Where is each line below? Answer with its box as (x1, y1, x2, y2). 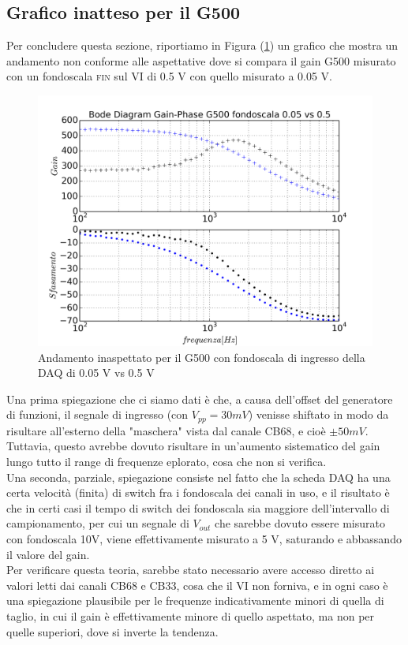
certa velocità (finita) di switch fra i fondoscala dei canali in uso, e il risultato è (6, 484, 390, 501)
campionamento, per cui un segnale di (6, 515, 189, 531)
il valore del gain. (6, 546, 90, 562)
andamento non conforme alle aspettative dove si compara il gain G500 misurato (6, 52, 396, 69)
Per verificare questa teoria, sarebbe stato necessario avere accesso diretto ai (6, 561, 375, 578)
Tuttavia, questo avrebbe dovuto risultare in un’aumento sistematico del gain (6, 438, 380, 454)
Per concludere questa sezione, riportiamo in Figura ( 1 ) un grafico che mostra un (6, 37, 398, 54)
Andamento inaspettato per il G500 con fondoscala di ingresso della (38, 349, 365, 365)
